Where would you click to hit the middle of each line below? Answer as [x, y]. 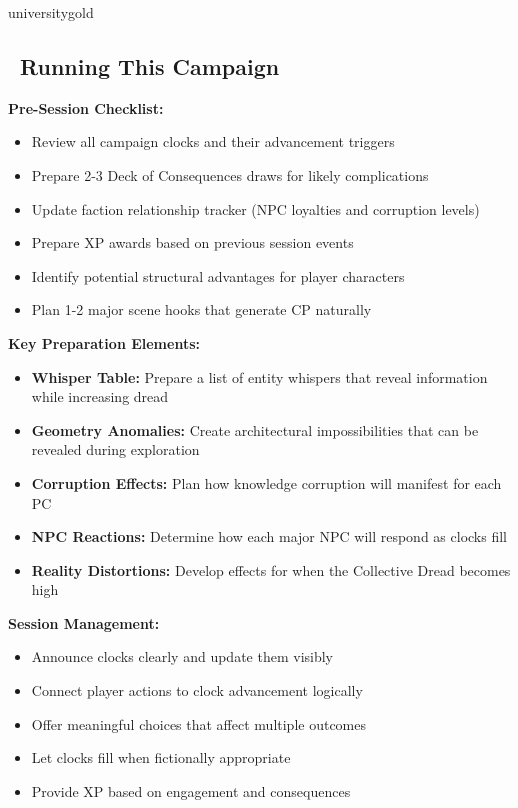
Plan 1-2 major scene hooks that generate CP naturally [201, 309]
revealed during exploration [115, 449]
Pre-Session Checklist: [86, 107]
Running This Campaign [150, 65]
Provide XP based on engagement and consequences [191, 790]
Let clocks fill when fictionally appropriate [161, 757]
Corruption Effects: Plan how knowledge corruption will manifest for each [266, 482]
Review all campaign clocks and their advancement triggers [213, 141]
